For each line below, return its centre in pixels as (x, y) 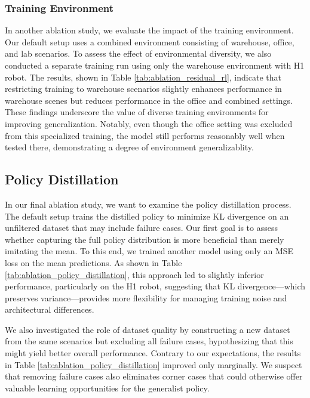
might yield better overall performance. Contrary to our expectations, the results (153, 353)
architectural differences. (50, 309)
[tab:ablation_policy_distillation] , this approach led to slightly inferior (134, 274)
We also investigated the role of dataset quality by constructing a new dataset (148, 329)
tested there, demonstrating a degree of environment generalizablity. (129, 147)
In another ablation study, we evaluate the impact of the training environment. (149, 30)
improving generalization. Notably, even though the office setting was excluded (149, 123)
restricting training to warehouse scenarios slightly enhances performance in (143, 89)
